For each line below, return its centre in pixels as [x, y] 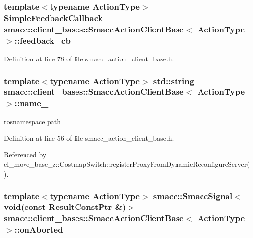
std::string [174, 80]
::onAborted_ [42, 229]
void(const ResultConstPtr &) [65, 207]
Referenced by [25, 154]
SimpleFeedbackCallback [53, 17]
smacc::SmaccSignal [193, 195]
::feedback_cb [42, 40]
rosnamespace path [33, 121]
